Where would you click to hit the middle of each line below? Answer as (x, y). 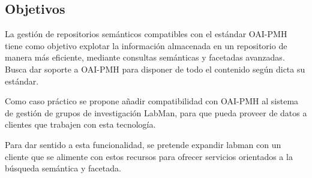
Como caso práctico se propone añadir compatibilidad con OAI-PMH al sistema (152, 101)
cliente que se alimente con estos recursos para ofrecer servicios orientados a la (149, 156)
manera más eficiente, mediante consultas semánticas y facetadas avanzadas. (145, 57)
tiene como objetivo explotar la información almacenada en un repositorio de (146, 45)
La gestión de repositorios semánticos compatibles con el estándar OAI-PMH (146, 34)
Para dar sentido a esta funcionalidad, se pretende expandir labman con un (143, 144)
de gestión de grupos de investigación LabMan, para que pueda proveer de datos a (156, 112)
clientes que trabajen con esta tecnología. (80, 124)
